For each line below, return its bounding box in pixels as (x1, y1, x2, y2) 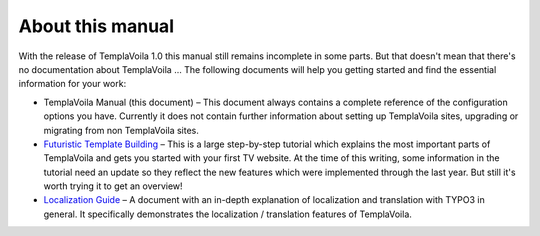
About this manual (18, 15, 175, 37)
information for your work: (18, 78, 127, 90)
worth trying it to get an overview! (43, 180, 184, 192)
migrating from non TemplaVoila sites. (43, 124, 200, 136)
